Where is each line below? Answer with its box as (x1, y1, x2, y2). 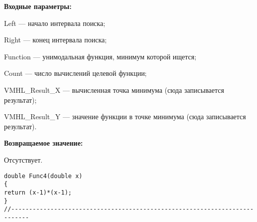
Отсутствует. (4, 154, 43, 165)
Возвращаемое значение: (4, 138, 83, 148)
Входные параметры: (4, 1, 72, 11)
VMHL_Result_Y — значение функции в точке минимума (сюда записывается (4, 111, 246, 122)
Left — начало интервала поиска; (4, 17, 106, 28)
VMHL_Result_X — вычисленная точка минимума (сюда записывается (4, 84, 224, 95)
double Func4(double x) (4, 172, 83, 180)
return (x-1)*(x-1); (4, 189, 72, 196)
